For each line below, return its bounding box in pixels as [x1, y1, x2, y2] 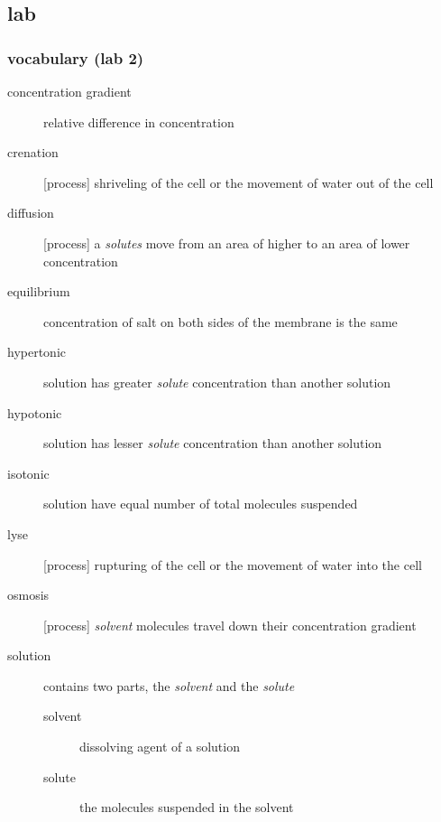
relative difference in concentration [43, 112, 234, 131]
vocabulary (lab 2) [7, 46, 144, 69]
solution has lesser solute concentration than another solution [43, 434, 382, 453]
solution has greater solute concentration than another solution [43, 372, 391, 391]
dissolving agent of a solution [79, 737, 240, 756]
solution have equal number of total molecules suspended [43, 494, 358, 513]
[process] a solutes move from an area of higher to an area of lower [43, 233, 410, 252]
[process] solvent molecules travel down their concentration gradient [43, 615, 417, 634]
